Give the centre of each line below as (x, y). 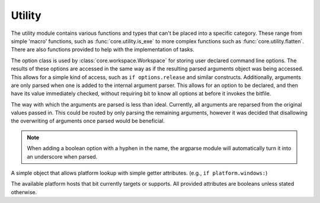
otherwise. (24, 192)
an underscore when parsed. (62, 156)
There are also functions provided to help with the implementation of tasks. (103, 50)
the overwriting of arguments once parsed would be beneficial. (88, 121)
